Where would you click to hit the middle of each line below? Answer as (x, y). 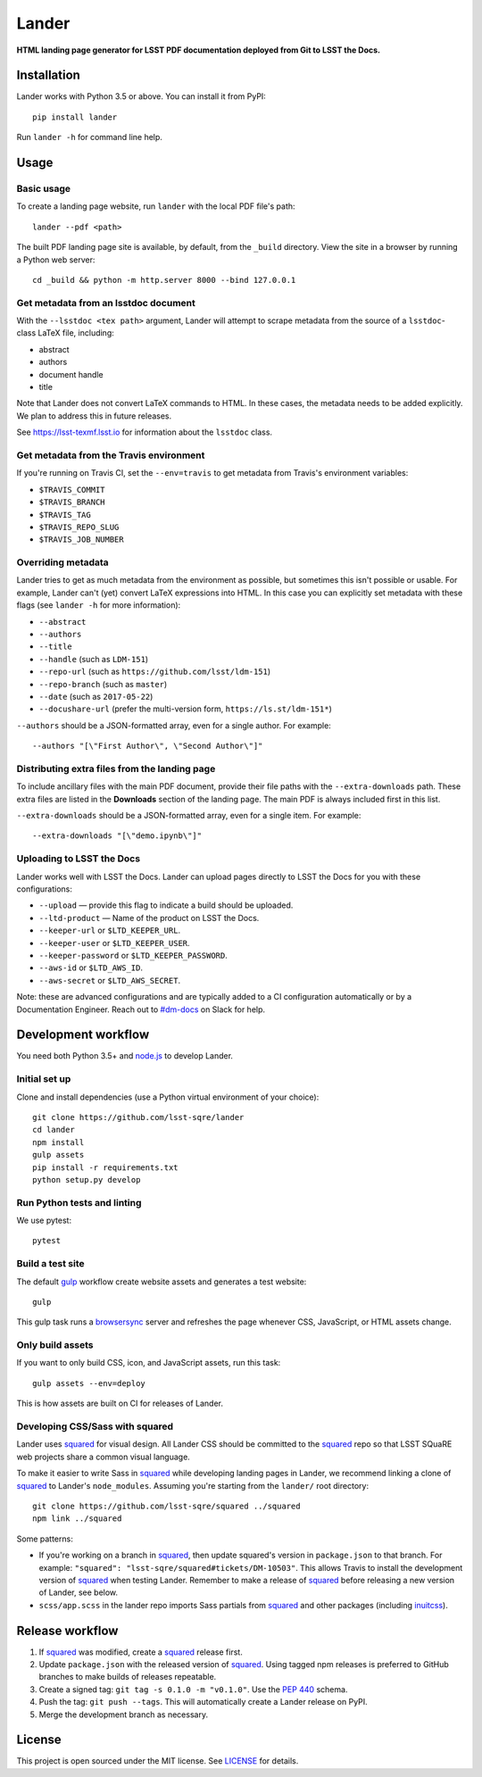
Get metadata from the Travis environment (111, 455)
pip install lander (75, 117)
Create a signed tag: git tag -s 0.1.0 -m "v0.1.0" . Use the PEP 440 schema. (193, 1689)
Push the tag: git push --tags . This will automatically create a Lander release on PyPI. (203, 1702)
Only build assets (55, 1345)
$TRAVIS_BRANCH (72, 502)
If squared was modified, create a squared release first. (141, 1652)
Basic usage (44, 189)
